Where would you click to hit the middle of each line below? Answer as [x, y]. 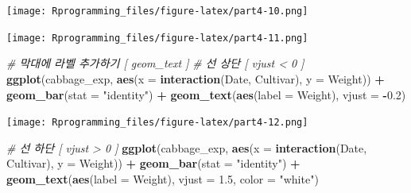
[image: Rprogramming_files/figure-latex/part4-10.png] [157, 11]
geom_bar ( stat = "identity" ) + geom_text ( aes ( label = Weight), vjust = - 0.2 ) [206, 94]
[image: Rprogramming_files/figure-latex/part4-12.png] [157, 123]
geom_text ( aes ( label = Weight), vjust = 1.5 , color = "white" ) [163, 178]
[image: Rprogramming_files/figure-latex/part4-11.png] [157, 38]
